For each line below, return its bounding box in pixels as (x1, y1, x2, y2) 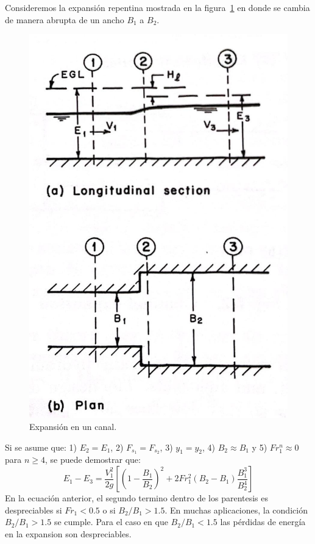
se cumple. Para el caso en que (54, 515, 168, 528)
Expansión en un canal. (29, 420, 117, 433)
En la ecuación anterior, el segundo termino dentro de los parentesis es (5, 492, 269, 504)
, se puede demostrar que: (45, 453, 141, 466)
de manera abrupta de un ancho (5, 13, 124, 26)
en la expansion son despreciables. (5, 527, 132, 540)
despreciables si (5, 503, 62, 516)
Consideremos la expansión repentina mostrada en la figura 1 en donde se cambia (5, 1, 310, 13)
